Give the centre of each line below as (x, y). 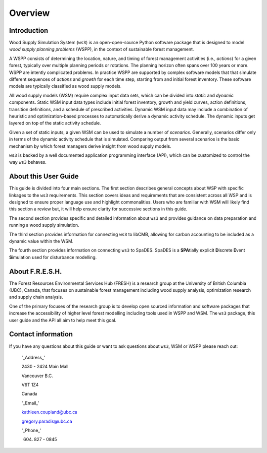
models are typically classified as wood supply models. (66, 86)
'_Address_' (33, 357)
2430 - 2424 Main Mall (45, 367)
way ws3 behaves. (28, 162)
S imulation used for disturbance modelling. (53, 257)
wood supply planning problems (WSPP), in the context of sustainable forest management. (102, 49)
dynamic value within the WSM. (41, 241)
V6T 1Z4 (30, 385)
